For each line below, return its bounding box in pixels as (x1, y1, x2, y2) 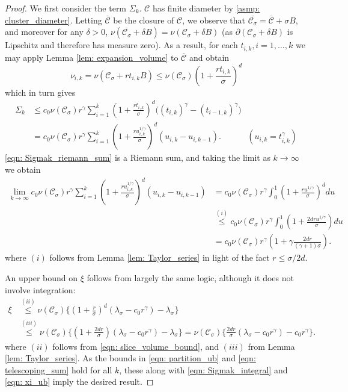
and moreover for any (5, 25, 84, 38)
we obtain (5, 163, 41, 175)
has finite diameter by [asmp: (152, 2, 260, 14)
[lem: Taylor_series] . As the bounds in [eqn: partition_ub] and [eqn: (5, 352, 256, 364)
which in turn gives (5, 86, 76, 98)
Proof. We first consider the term (5, 2, 127, 14)
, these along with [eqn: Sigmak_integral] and (119, 363, 288, 376)
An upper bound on (5, 271, 78, 284)
